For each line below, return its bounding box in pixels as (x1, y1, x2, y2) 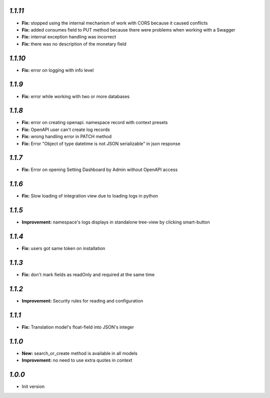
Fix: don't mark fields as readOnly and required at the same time (21, 271, 155, 277)
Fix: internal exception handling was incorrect (21, 34, 116, 40)
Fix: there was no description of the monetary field (21, 40, 127, 47)
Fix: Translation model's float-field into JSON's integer (21, 324, 134, 330)
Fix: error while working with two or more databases (21, 93, 130, 99)
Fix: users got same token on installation (21, 245, 105, 251)
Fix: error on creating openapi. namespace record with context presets (21, 119, 168, 125)
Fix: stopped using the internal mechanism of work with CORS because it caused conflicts (21, 20, 208, 26)
